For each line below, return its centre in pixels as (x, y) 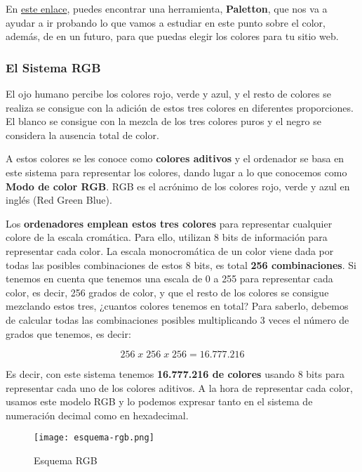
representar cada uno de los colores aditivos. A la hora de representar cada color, (179, 387)
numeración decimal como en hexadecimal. (97, 415)
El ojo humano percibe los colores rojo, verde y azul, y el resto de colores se (168, 93)
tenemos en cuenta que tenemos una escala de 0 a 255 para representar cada (169, 278)
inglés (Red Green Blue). (59, 200)
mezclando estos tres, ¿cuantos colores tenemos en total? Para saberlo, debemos (177, 306)
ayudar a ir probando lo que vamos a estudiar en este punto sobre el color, (166, 22)
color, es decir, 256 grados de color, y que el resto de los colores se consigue (167, 292)
